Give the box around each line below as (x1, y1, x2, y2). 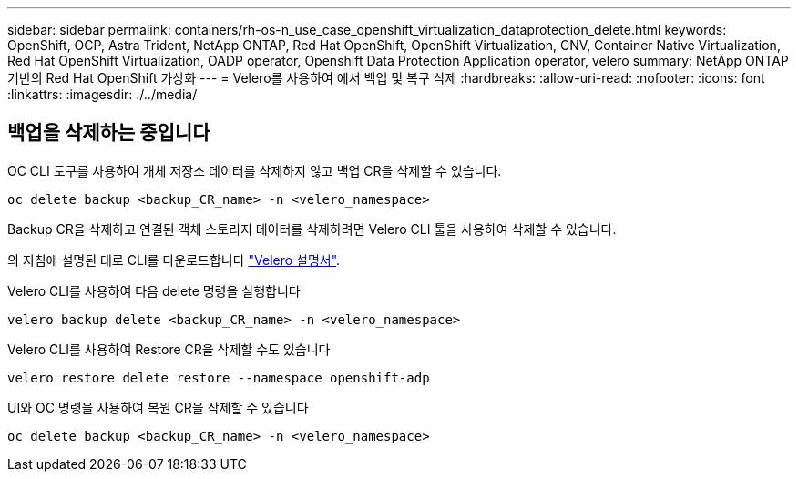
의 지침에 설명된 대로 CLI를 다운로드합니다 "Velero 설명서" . (7, 251, 341, 268)
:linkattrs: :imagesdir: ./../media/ (7, 87, 198, 102)
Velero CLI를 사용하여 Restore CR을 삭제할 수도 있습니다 (7, 341, 331, 357)
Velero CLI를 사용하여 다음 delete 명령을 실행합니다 (7, 282, 301, 299)
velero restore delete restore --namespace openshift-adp (7, 370, 430, 385)
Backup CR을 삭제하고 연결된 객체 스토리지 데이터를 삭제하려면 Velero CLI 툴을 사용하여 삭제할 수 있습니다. (7, 220, 617, 237)
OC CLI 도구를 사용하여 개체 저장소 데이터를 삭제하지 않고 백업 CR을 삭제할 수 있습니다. (7, 162, 502, 178)
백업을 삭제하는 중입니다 (7, 121, 210, 145)
